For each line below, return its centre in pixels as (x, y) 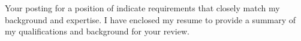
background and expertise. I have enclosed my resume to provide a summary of (150, 19)
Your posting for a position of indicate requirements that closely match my (142, 8)
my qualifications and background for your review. (97, 31)
